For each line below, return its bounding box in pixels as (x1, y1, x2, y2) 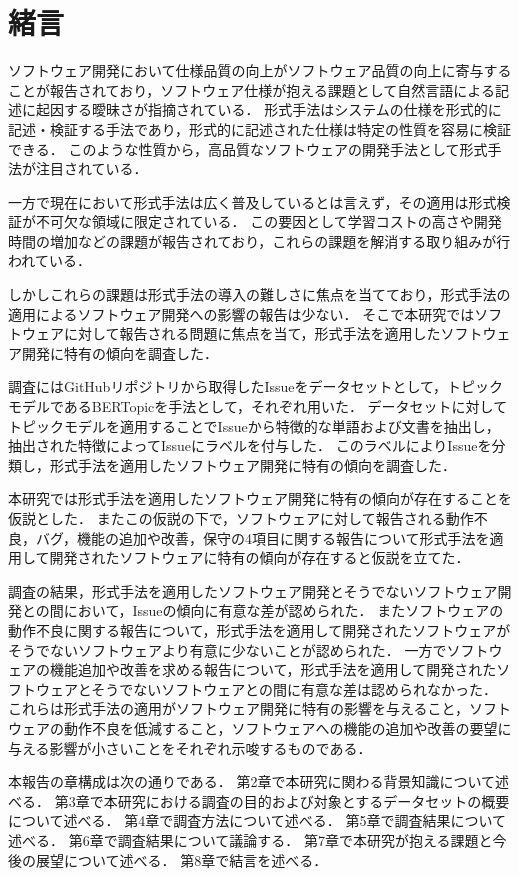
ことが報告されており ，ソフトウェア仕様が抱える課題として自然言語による (8, 79, 495, 100)
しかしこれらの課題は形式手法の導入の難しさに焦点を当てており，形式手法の (8, 284, 511, 305)
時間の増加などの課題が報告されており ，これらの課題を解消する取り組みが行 (8, 230, 511, 251)
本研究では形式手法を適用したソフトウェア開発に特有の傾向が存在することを (8, 488, 512, 509)
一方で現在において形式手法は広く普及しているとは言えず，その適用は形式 (8, 191, 497, 212)
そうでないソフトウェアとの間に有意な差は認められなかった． (91, 678, 497, 699)
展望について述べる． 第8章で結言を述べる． (35, 849, 328, 870)
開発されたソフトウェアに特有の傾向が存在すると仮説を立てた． (49, 547, 470, 568)
